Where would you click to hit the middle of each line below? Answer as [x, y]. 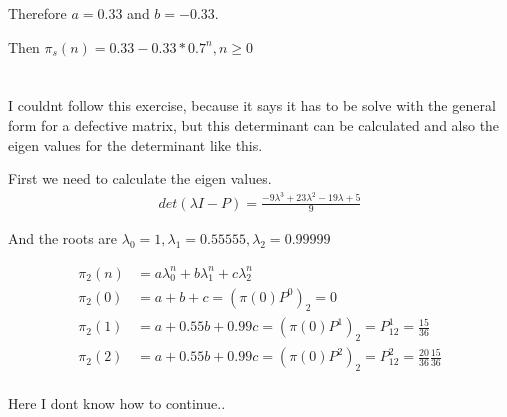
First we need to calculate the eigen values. [140, 178]
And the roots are [63, 238]
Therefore [37, 13]
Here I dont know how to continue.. [117, 403]
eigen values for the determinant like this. [135, 144]
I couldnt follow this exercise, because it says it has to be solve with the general [252, 105]
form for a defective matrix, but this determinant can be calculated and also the [254, 124]
